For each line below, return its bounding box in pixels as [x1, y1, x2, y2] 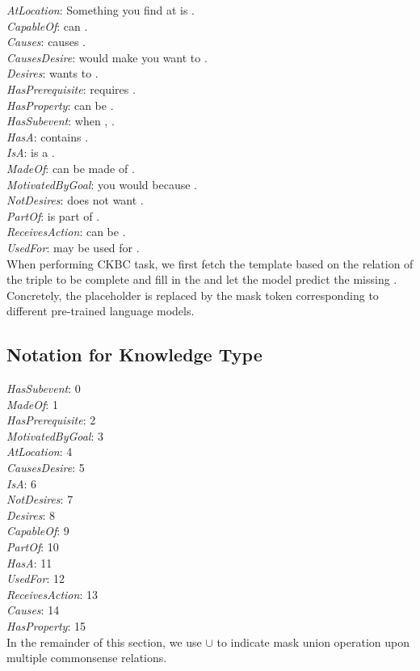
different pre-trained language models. [6, 302, 195, 319]
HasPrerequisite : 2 [6, 411, 96, 428]
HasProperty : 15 [6, 617, 86, 634]
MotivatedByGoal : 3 [6, 427, 104, 444]
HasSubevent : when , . [6, 112, 115, 129]
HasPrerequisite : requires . [6, 80, 136, 97]
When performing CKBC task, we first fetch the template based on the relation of [6, 255, 414, 272]
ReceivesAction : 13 [6, 585, 98, 602]
